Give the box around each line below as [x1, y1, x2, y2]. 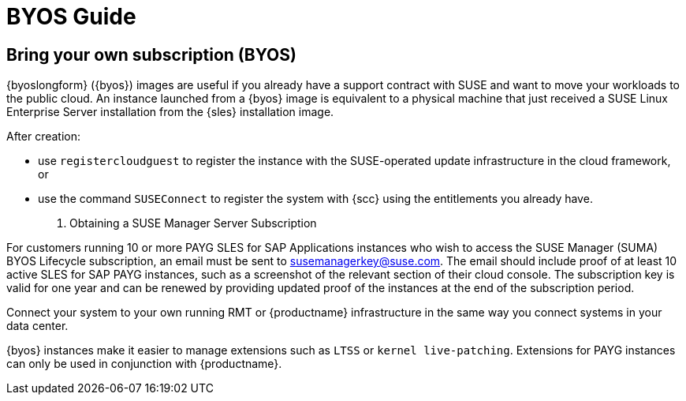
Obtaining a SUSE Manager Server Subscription [69, 216, 317, 230]
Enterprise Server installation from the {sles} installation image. [6, 105, 334, 119]
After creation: [6, 129, 81, 144]
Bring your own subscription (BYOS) [6, 44, 296, 65]
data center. [6, 319, 69, 333]
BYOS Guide [6, 3, 136, 30]
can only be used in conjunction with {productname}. [6, 357, 282, 371]
